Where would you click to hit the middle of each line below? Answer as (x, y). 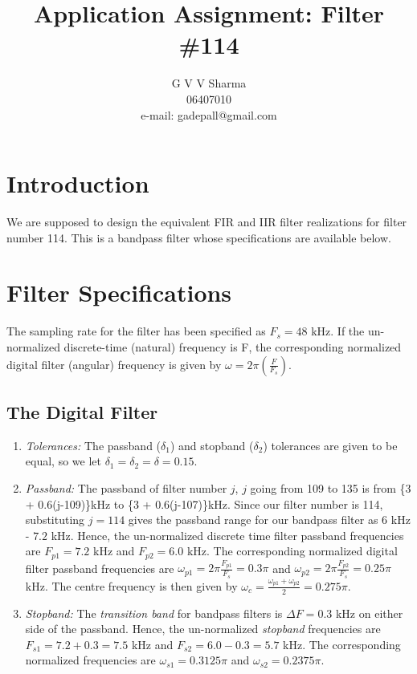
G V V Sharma (209, 83)
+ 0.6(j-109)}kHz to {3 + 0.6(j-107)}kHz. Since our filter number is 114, (204, 503)
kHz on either (369, 613)
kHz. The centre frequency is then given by (131, 585)
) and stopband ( (212, 445)
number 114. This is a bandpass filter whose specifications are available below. (199, 237)
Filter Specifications (119, 292)
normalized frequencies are (90, 660)
